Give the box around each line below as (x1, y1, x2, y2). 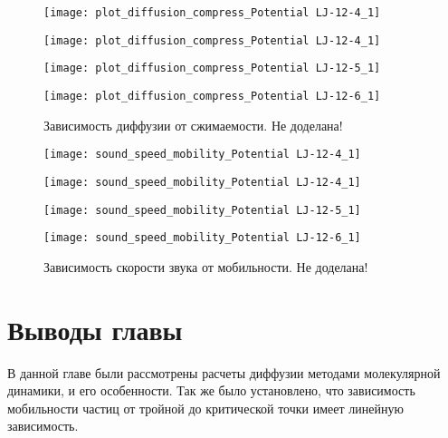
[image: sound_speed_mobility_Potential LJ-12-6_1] (43, 231, 361, 245)
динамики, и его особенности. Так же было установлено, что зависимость (7, 381, 415, 400)
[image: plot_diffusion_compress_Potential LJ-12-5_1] (43, 62, 381, 75)
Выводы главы (7, 310, 183, 347)
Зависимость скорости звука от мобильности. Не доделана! (43, 257, 368, 276)
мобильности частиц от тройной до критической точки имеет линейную (7, 398, 404, 417)
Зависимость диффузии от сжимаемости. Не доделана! (43, 115, 343, 134)
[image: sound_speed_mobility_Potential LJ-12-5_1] (43, 203, 361, 217)
